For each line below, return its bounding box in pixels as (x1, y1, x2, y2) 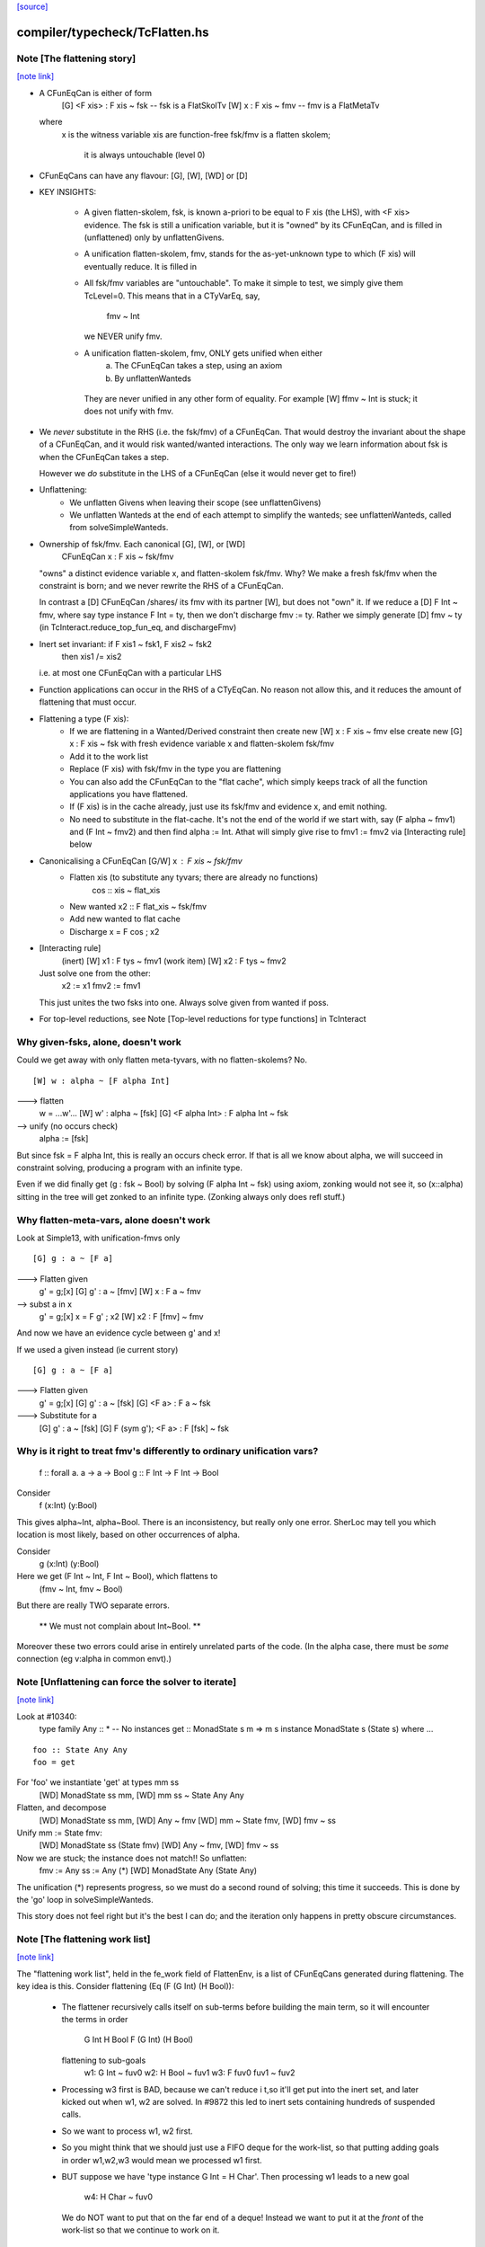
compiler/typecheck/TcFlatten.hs (16, 24, 210, 40)
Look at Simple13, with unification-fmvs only (16, 1232, 181, 1243)
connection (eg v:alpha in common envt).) (16, 1654, 172, 1665)
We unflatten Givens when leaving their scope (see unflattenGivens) (69, 497, 322, 508)
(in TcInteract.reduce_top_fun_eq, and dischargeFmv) (39, 622, 237, 633)
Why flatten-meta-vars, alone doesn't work (16, 1213, 211, 1226)
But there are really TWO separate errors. (16, 1600, 171, 1611)
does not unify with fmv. (84, 405, 174, 417)
